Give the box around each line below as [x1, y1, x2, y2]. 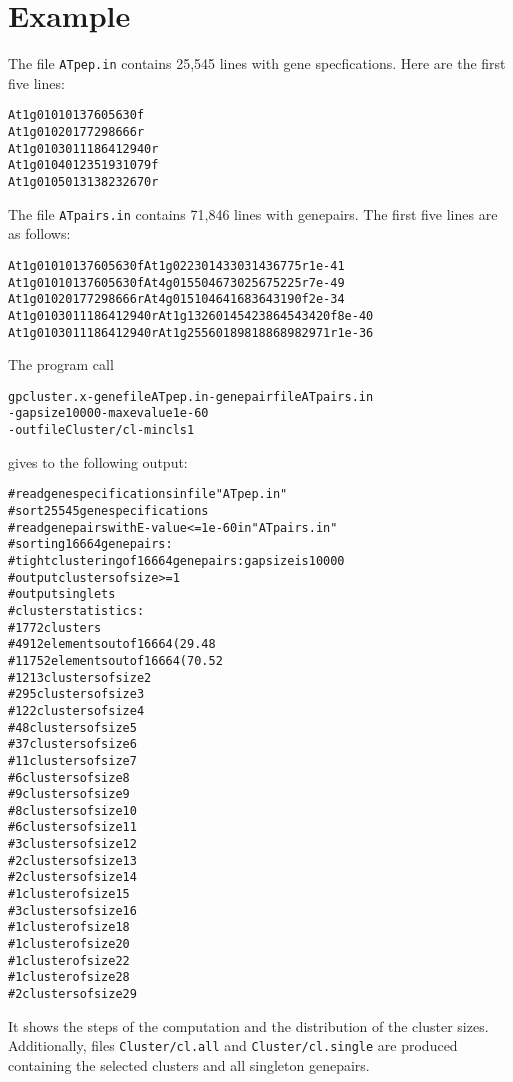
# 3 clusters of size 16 [8, 903, 137, 918]
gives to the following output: [8, 451, 188, 472]
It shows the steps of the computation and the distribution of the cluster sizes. [8, 1015, 489, 1036]
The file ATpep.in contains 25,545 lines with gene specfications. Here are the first [8, 53, 506, 74]
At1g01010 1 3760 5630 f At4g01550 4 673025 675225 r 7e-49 [8, 275, 345, 290]
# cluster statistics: [8, 603, 145, 618]
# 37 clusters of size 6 [8, 737, 137, 752]
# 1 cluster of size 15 [8, 887, 130, 902]
